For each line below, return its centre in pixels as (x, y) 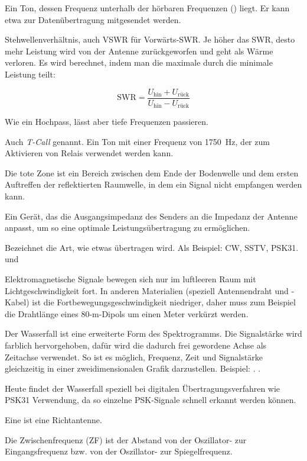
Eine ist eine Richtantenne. (53, 419)
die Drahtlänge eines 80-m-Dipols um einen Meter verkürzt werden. (127, 313)
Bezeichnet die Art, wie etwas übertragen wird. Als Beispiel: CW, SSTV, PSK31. (152, 247)
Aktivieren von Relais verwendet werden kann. (89, 153)
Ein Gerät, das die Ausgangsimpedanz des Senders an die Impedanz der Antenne (151, 216)
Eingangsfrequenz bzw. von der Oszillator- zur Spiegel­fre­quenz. (119, 451)
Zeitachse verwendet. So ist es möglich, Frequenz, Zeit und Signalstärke (134, 357)
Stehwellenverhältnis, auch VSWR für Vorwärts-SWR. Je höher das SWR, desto (150, 39)
